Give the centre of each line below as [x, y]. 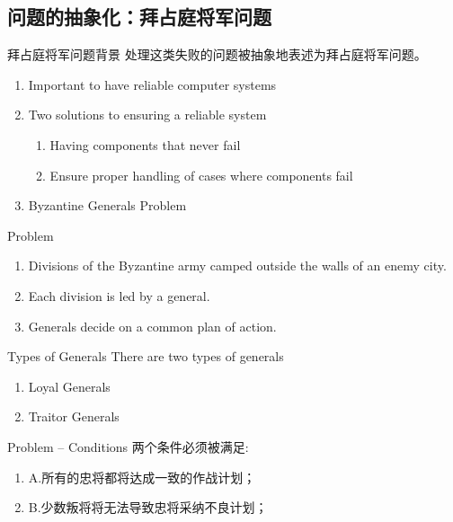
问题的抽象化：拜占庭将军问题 [139, 17]
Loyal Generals [69, 386]
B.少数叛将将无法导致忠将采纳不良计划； [148, 507]
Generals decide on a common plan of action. [152, 326]
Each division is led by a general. [119, 295]
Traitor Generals [74, 416]
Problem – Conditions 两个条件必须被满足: [128, 446]
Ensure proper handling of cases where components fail [201, 175]
